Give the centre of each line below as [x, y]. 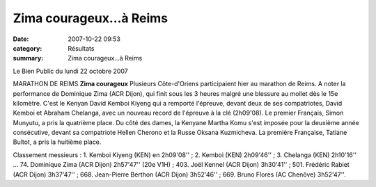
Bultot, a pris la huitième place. [57, 142]
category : [28, 48]
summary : [28, 58]
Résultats [81, 48]
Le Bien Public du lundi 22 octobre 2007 [70, 71]
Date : [21, 39]
